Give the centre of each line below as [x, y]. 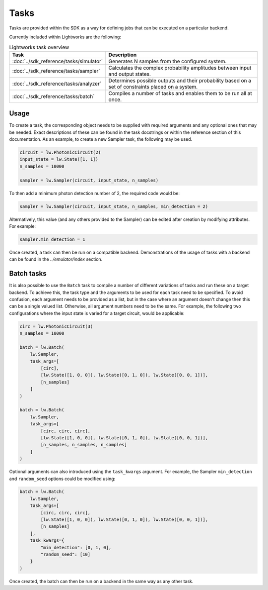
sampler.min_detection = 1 [52, 239]
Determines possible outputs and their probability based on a [180, 81]
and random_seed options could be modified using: [62, 479]
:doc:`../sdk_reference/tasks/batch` [53, 96]
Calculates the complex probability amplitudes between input [180, 68]
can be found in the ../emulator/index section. [56, 259]
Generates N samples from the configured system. [167, 61]
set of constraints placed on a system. [153, 87]
